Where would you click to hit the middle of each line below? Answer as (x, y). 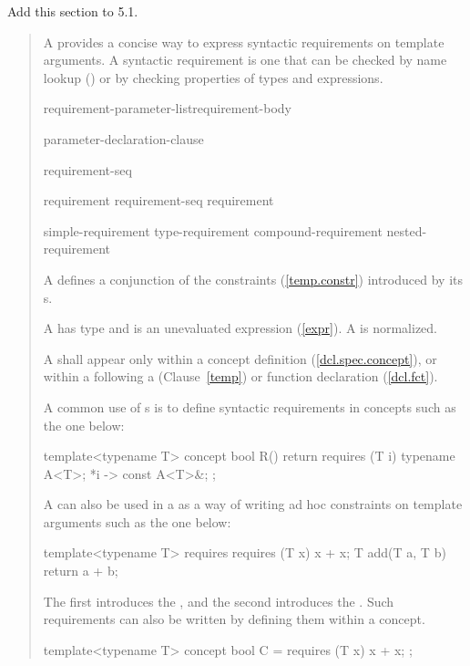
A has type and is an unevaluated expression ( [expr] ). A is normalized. (240, 328)
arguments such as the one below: (137, 521)
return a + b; (81, 571)
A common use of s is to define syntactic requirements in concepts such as (250, 406)
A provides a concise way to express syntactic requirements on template (244, 42)
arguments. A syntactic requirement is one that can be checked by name (245, 60)
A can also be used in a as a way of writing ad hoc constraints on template (253, 504)
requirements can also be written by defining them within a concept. (234, 619)
